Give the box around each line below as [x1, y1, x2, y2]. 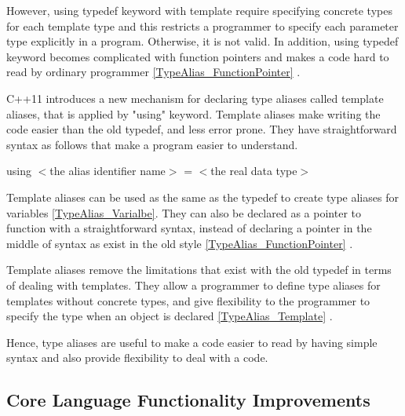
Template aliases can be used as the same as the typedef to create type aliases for [6, 188, 399, 205]
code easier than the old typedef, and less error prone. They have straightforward [6, 121, 397, 137]
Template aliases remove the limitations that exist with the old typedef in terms [6, 261, 392, 278]
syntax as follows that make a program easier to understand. [6, 136, 298, 152]
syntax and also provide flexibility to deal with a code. [6, 349, 268, 366]
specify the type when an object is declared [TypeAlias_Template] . [6, 308, 333, 324]
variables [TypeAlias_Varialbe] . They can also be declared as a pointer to [6, 204, 361, 221]
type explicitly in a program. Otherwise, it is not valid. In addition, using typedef [6, 33, 399, 49]
